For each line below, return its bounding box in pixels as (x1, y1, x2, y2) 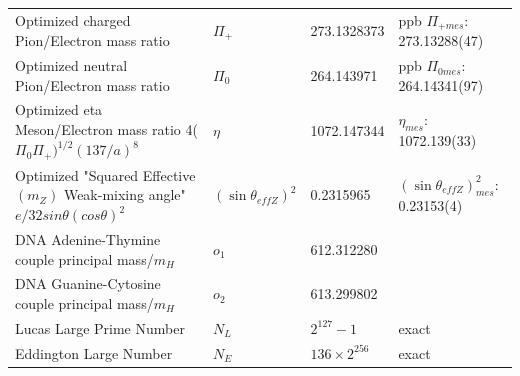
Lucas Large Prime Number (15, 317, 185, 338)
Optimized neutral (15, 55, 128, 76)
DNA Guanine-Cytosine (15, 273, 161, 294)
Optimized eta (15, 99, 103, 120)
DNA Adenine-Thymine (15, 228, 161, 249)
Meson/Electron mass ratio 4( (15, 119, 198, 140)
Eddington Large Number (15, 342, 173, 363)
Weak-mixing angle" (63, 184, 186, 205)
